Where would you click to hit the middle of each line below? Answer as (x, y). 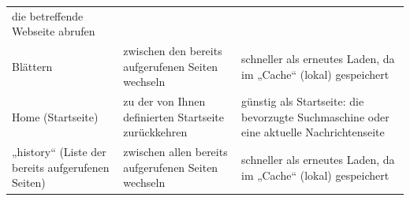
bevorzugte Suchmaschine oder (315, 116)
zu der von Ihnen (164, 101)
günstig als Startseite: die (303, 101)
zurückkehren (155, 132)
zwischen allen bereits (175, 152)
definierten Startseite (174, 116)
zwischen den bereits (173, 51)
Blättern (32, 66)
